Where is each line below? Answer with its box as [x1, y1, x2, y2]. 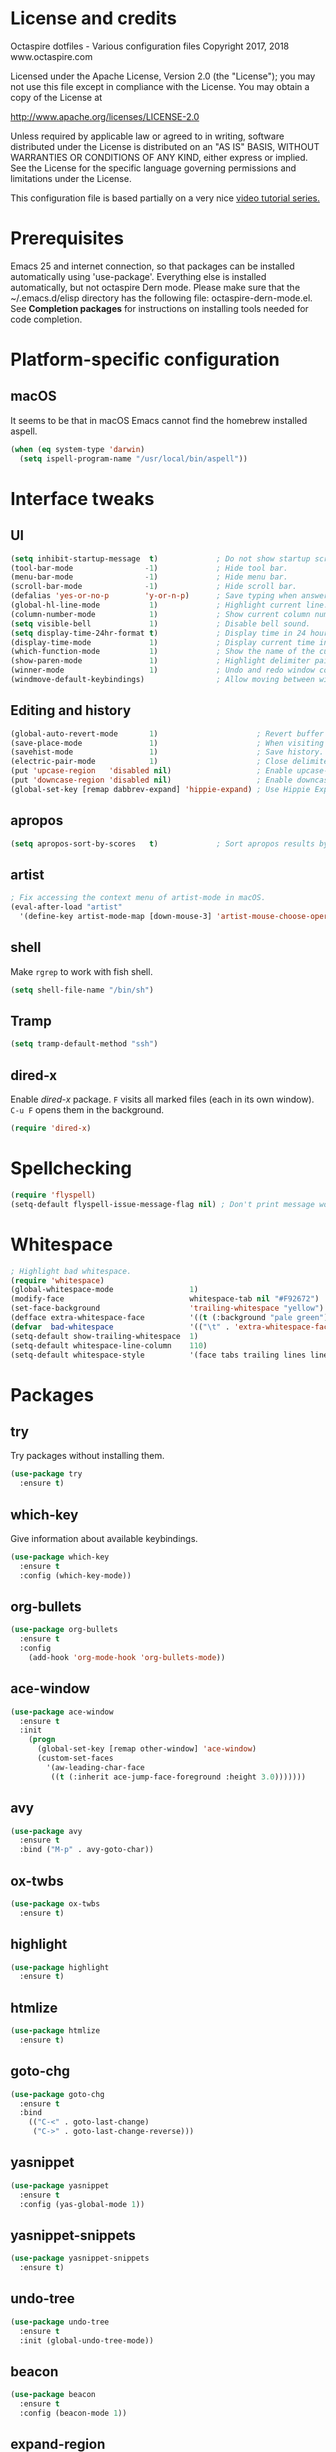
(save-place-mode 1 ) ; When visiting [10, 738, 325, 748]
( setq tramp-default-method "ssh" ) [10, 1039, 159, 1049]
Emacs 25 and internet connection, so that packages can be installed [10, 260, 295, 272]
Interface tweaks [10, 487, 155, 510]
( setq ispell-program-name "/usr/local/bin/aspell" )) [19, 453, 248, 464]
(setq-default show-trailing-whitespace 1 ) [10, 1331, 199, 1341]
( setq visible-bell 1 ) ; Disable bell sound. [10, 618, 311, 629]
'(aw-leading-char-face [46, 1762, 145, 1772]
